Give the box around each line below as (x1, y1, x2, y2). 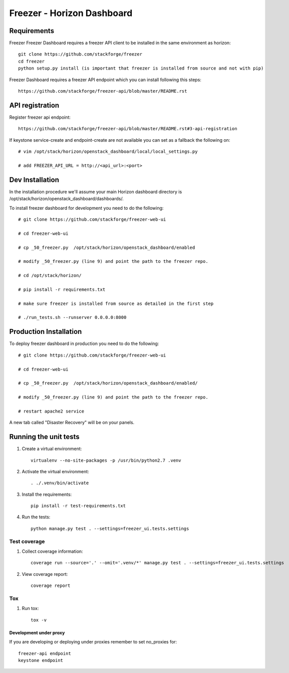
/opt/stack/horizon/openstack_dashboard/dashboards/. (9, 196, 124, 202)
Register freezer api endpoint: (9, 114, 71, 120)
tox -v (31, 617, 47, 623)
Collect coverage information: (22, 548, 83, 554)
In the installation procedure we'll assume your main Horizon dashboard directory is (9, 188, 182, 195)
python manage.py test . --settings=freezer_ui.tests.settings (31, 526, 189, 531)
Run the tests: (22, 514, 51, 520)
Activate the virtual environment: (22, 468, 90, 474)
